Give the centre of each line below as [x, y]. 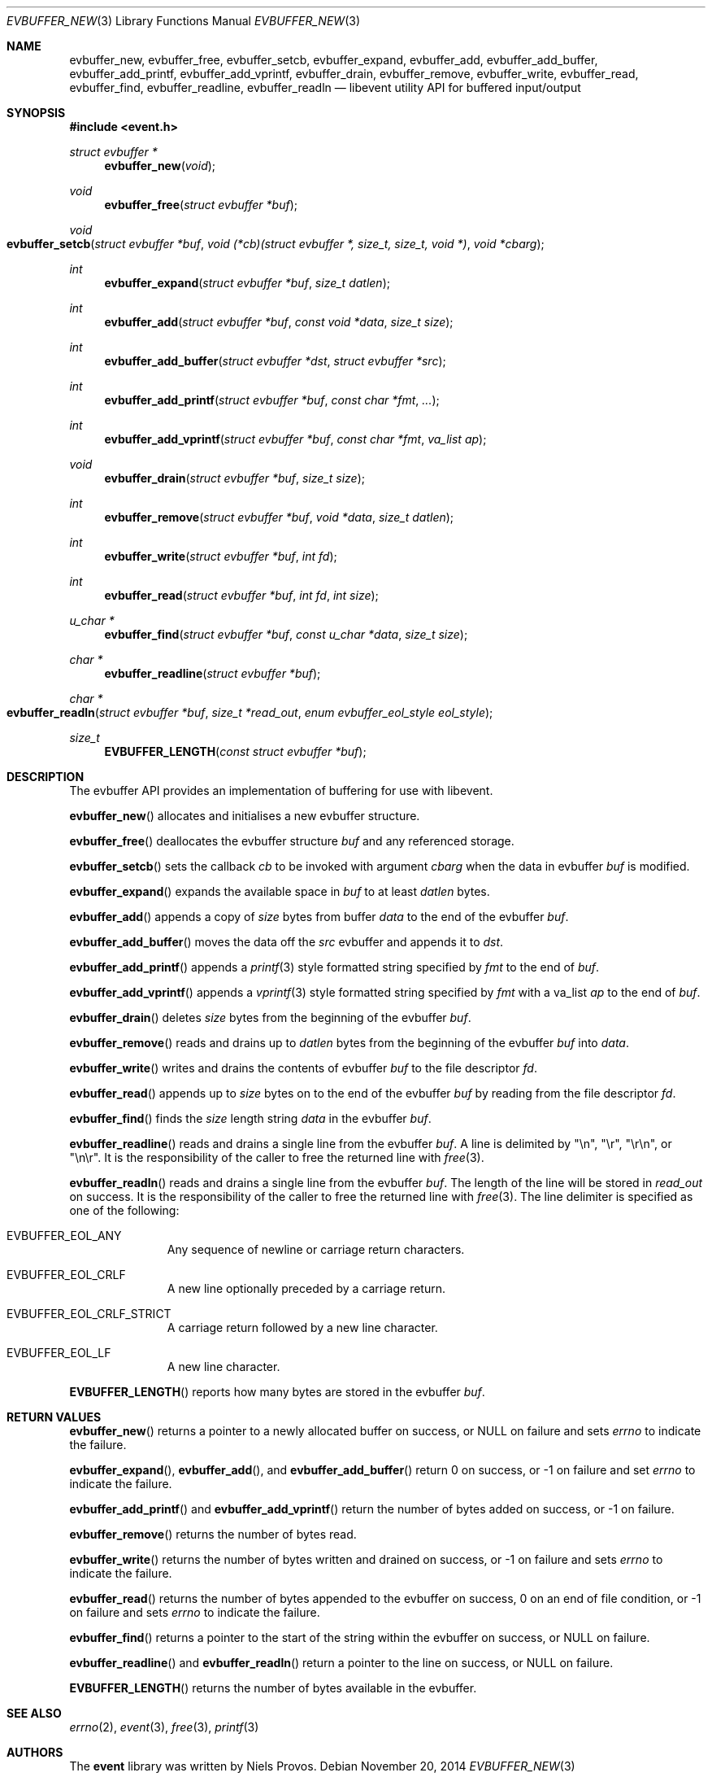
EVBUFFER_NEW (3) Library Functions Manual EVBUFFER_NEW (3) [183, 21]
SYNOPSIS [36, 113]
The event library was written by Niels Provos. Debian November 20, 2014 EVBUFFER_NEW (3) [322, 1766]
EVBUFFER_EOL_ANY [64, 1236]
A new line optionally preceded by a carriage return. [306, 1288]
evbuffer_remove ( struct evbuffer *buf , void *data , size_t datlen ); [279, 517]
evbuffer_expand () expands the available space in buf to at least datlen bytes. [280, 891]
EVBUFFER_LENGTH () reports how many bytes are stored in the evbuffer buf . [277, 1392]
